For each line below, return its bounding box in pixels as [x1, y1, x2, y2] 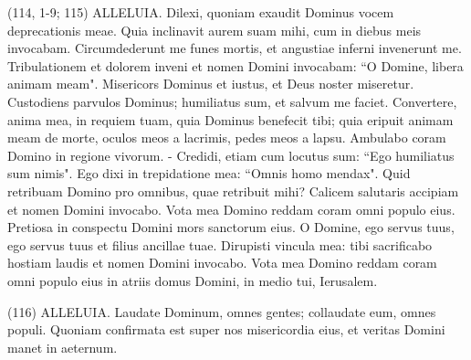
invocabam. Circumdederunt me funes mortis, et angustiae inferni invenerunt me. [7, 38, 462, 58]
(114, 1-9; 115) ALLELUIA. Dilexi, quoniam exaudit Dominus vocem [7, 3, 394, 21]
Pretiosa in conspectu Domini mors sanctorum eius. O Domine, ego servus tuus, [7, 217, 455, 237]
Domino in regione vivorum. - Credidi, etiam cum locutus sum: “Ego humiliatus [7, 145, 455, 164]
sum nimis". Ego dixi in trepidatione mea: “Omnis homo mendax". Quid [7, 164, 411, 183]
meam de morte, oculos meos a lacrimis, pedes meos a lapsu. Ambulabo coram [7, 128, 446, 147]
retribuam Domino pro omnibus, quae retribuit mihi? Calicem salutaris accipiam [7, 181, 459, 200]
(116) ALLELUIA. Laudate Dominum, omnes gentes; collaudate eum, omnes [7, 302, 436, 321]
